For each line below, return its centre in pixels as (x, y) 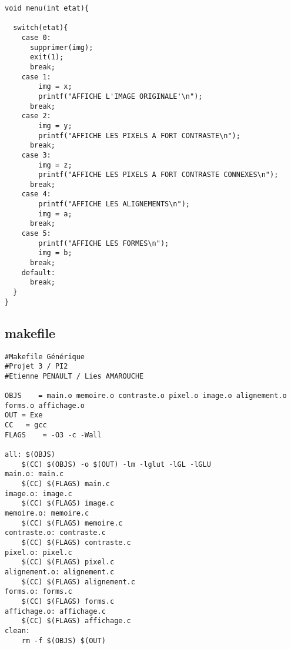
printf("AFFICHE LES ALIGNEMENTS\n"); (114, 204)
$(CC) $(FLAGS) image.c (68, 504)
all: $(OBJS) (30, 455)
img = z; (55, 165)
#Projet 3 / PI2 (36, 367)
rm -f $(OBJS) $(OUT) (63, 640)
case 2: (36, 116)
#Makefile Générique (45, 357)
